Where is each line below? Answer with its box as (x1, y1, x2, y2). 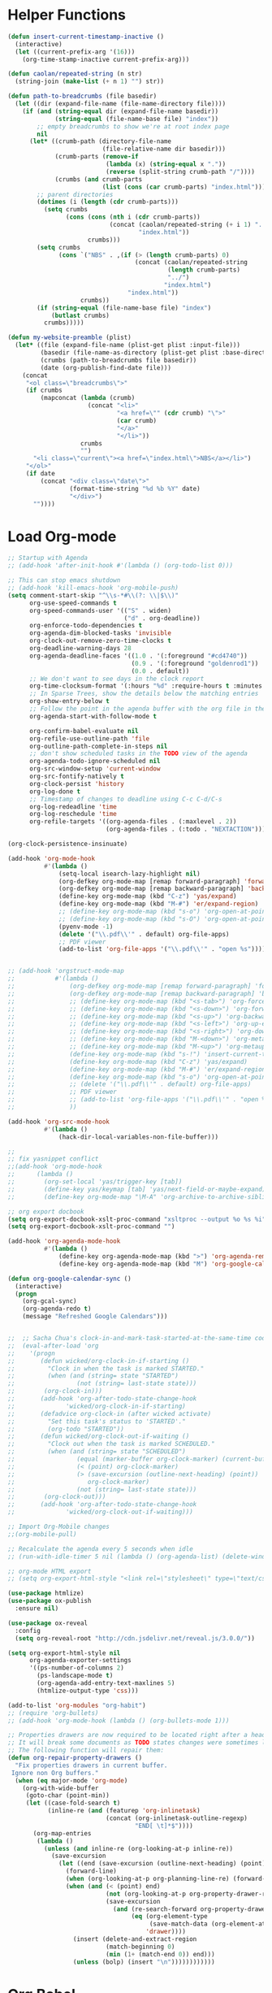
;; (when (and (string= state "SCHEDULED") (7, 1448, 186, 1456)
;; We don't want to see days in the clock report (28, 675, 205, 683)
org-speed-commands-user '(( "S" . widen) (28, 606, 172, 614)
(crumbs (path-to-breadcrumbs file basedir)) (40, 356, 197, 364)
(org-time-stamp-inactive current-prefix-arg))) (22, 55, 190, 63)
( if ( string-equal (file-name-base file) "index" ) (37, 303, 212, 312)
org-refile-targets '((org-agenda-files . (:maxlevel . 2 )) (28, 818, 237, 826)
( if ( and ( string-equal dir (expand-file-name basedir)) (22, 107, 219, 115)
